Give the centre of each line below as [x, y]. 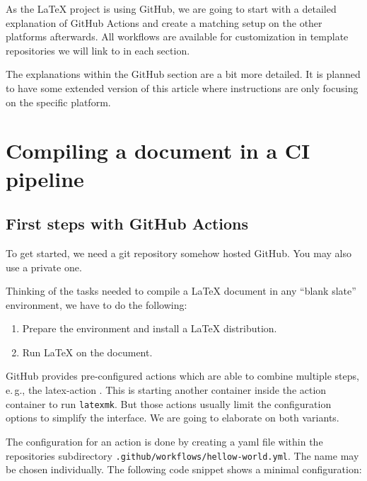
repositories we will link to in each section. [98, 50]
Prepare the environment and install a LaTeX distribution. [150, 328]
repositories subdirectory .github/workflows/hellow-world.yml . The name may [182, 455]
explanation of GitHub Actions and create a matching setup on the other [164, 22]
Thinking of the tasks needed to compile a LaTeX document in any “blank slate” [181, 291]
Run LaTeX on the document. [87, 352]
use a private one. [44, 267]
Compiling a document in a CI [158, 151]
